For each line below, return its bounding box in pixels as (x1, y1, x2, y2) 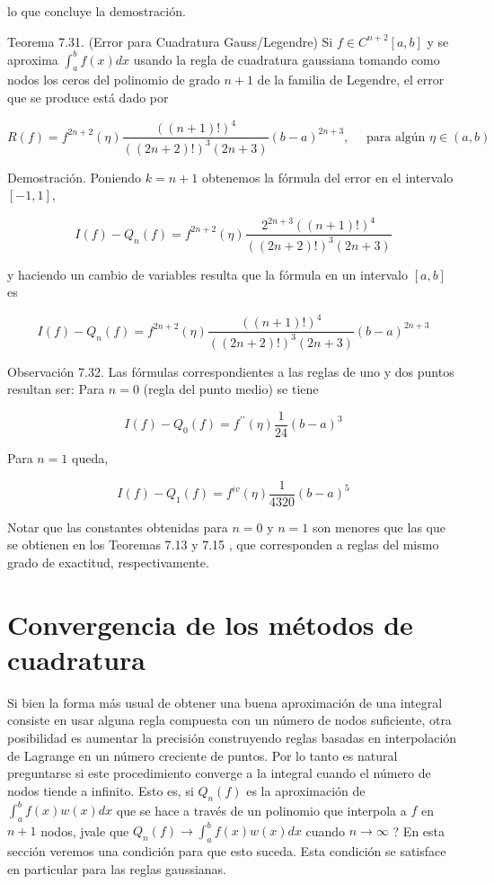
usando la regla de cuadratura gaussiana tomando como (133, 49, 440, 68)
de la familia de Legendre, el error (257, 70, 445, 89)
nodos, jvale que (40, 821, 129, 840)
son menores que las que (312, 517, 445, 536)
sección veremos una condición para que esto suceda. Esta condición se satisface (7, 842, 446, 861)
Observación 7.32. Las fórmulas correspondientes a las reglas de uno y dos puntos (7, 362, 454, 380)
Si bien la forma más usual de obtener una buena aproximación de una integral (7, 692, 443, 711)
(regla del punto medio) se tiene (143, 379, 319, 398)
